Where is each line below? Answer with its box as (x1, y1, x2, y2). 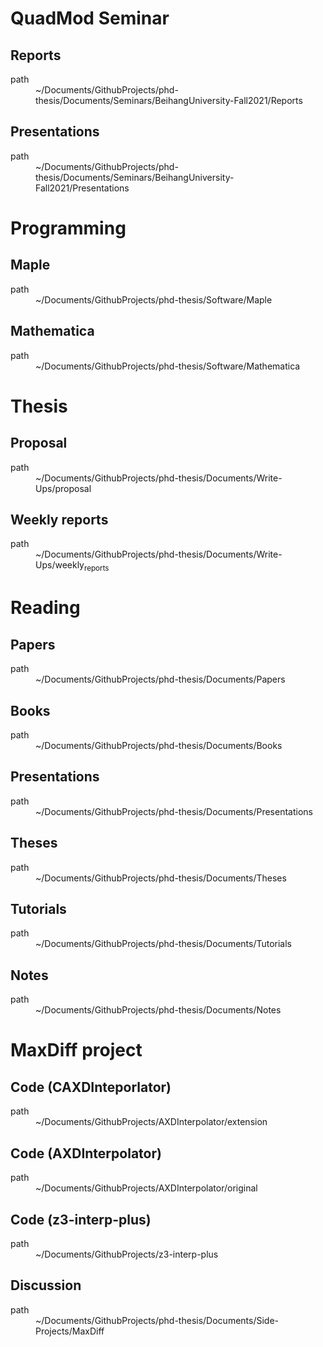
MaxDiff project (10, 1039, 143, 1062)
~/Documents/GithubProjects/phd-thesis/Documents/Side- (35, 1314, 279, 1326)
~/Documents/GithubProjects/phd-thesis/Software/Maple (35, 293, 273, 306)
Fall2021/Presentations (35, 182, 130, 194)
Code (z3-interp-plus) (10, 1211, 152, 1228)
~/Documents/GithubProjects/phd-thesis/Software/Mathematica (35, 360, 301, 372)
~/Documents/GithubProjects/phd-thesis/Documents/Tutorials (35, 938, 293, 950)
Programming (10, 217, 127, 239)
